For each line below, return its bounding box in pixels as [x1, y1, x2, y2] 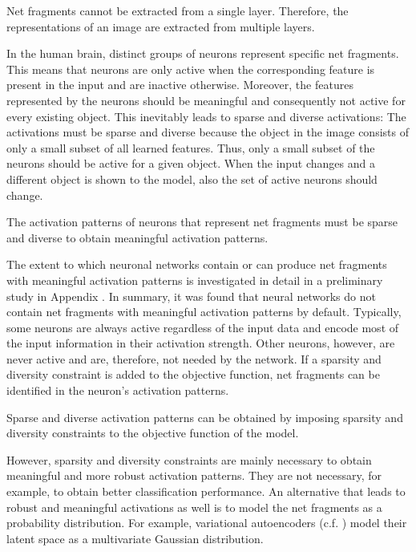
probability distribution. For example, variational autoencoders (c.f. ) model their [6, 514, 407, 531]
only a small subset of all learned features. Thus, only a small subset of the [6, 139, 375, 156]
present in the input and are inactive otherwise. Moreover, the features [6, 76, 353, 93]
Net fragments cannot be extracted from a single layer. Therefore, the [6, 2, 349, 18]
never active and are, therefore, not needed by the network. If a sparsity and [6, 350, 382, 367]
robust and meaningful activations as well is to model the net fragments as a [6, 498, 382, 515]
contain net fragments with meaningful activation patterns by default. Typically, [6, 303, 402, 320]
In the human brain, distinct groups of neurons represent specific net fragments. [6, 45, 399, 62]
